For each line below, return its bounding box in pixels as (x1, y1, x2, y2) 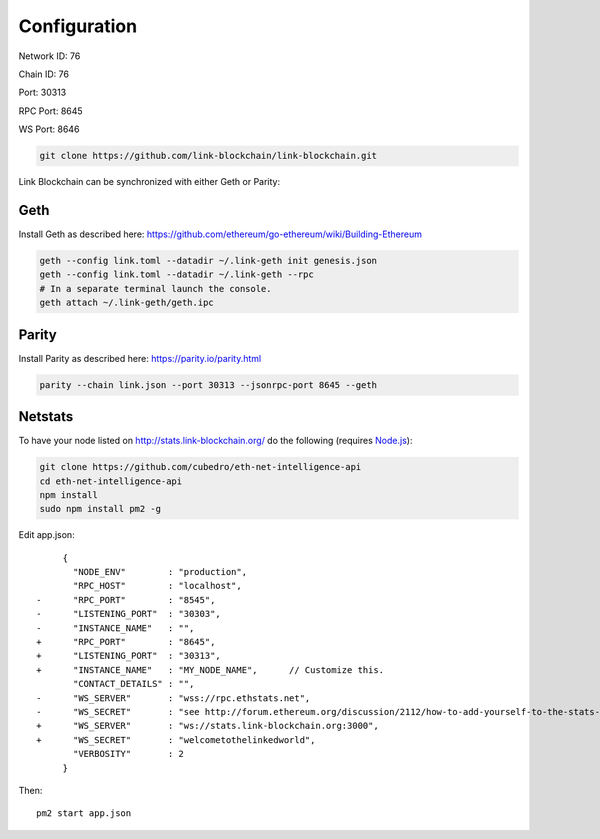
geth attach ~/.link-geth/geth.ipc (39, 297, 214, 309)
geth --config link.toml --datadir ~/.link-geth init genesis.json (39, 255, 378, 266)
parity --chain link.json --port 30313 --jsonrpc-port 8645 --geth (39, 379, 378, 390)
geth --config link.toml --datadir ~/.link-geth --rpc (39, 269, 314, 280)
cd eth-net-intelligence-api (39, 475, 183, 487)
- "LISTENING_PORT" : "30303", (36, 608, 222, 620)
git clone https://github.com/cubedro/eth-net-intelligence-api (39, 461, 362, 473)
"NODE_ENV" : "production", (73, 566, 248, 578)
